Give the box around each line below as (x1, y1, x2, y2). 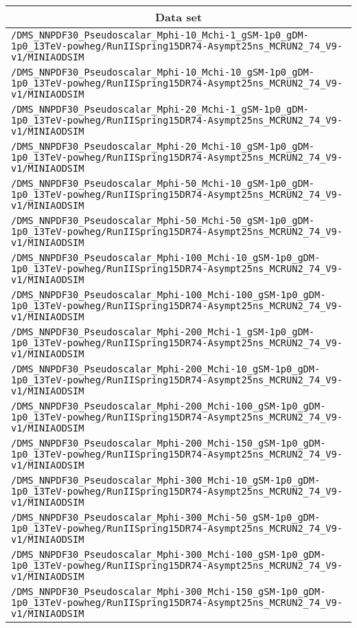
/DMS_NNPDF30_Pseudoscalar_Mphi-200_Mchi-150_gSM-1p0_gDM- (11, 438, 326, 449)
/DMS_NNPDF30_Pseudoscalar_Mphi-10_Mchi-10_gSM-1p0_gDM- (11, 67, 314, 78)
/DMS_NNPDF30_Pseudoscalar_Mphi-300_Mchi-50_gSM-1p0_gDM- (11, 512, 321, 523)
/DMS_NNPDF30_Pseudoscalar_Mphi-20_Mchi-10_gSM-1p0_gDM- (11, 141, 314, 152)
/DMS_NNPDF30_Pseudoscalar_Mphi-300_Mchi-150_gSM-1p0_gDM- (11, 586, 326, 597)
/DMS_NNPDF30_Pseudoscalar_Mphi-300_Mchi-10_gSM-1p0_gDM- (11, 475, 321, 486)
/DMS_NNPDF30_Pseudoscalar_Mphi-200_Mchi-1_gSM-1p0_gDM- (11, 326, 314, 337)
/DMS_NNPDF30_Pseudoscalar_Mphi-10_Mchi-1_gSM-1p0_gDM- (11, 30, 309, 41)
